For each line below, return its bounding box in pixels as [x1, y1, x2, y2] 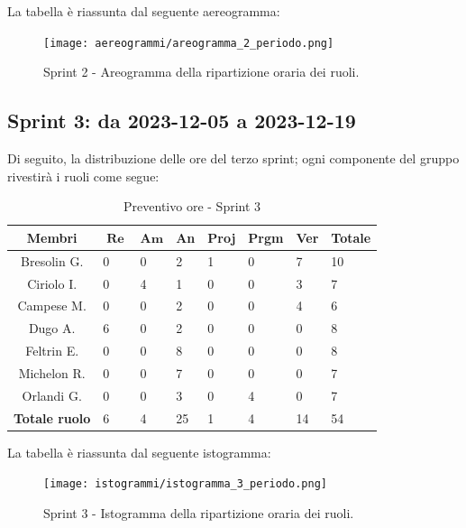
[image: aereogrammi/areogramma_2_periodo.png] [43, 36, 334, 50]
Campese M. [17, 296, 87, 315]
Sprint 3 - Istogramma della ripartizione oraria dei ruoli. [43, 503, 354, 522]
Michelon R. [18, 363, 86, 382]
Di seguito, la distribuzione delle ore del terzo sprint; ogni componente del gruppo [7, 149, 460, 168]
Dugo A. [28, 319, 76, 338]
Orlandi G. [22, 385, 82, 404]
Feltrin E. [25, 341, 79, 360]
